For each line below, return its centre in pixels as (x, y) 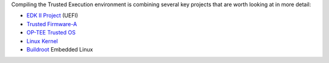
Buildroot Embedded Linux (60, 49)
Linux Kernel (42, 41)
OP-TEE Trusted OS (51, 33)
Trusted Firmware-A (52, 24)
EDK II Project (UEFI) (52, 16)
